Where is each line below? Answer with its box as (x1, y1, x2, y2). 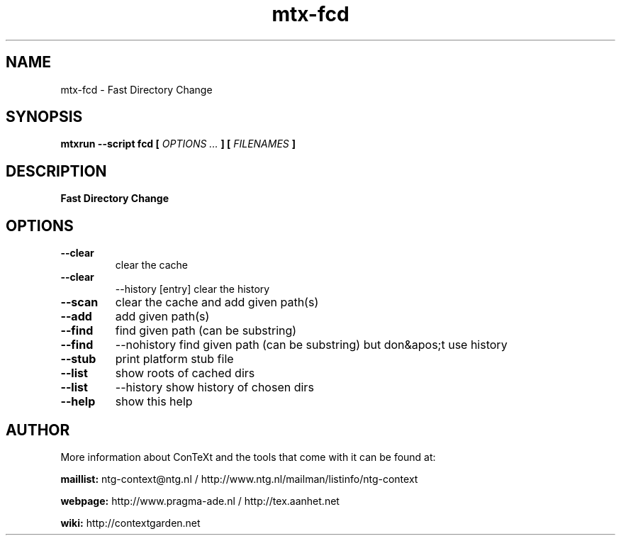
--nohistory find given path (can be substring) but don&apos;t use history (115, 338, 508, 352)
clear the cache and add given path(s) (115, 295, 319, 310)
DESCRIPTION (6, 162, 107, 180)
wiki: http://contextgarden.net (60, 516, 201, 529)
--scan (60, 295, 99, 310)
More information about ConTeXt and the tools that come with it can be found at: (60, 450, 436, 463)
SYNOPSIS (6, 108, 83, 126)
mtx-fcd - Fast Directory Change (60, 83, 213, 96)
